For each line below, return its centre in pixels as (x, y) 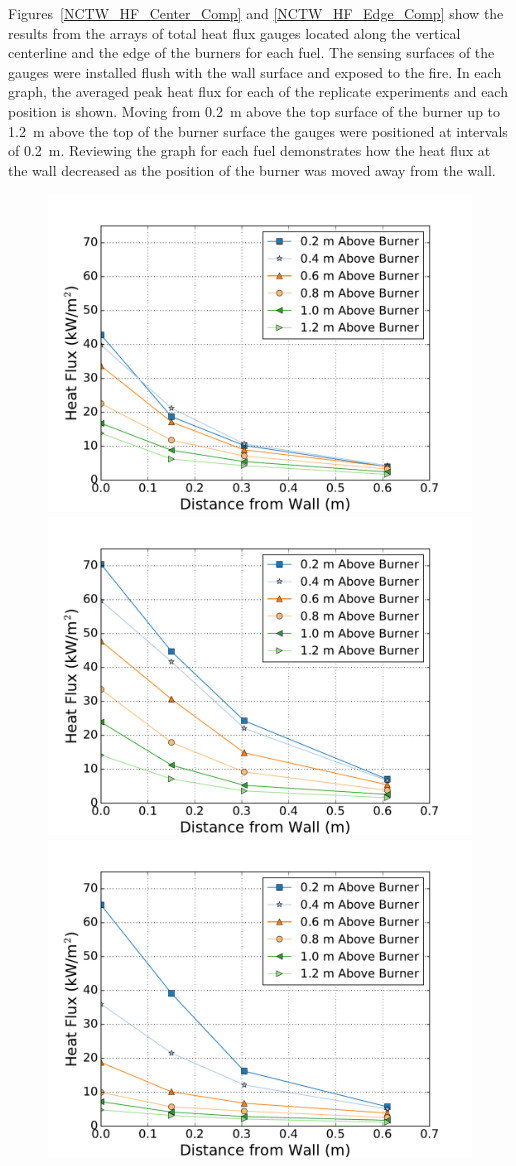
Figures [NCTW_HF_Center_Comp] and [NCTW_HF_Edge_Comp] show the (256, 13)
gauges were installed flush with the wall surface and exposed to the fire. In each (255, 71)
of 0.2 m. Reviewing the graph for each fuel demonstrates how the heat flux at (249, 150)
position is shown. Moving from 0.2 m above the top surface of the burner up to (254, 110)
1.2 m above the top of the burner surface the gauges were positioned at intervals (258, 130)
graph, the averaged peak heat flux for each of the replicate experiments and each (258, 91)
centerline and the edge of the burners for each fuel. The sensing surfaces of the (251, 52)
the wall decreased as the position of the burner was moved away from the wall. (252, 169)
